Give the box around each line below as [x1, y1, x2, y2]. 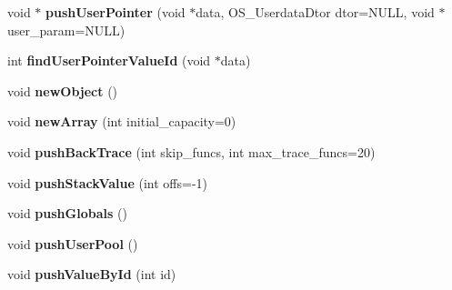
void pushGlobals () [7, 204, 127, 223]
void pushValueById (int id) [7, 265, 176, 284]
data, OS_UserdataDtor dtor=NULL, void [196, 3, 435, 21]
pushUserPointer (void [45, 3, 186, 21]
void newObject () [7, 81, 118, 100]
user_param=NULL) [7, 20, 126, 39]
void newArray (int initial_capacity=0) [7, 112, 236, 131]
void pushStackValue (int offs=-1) [7, 173, 208, 192]
